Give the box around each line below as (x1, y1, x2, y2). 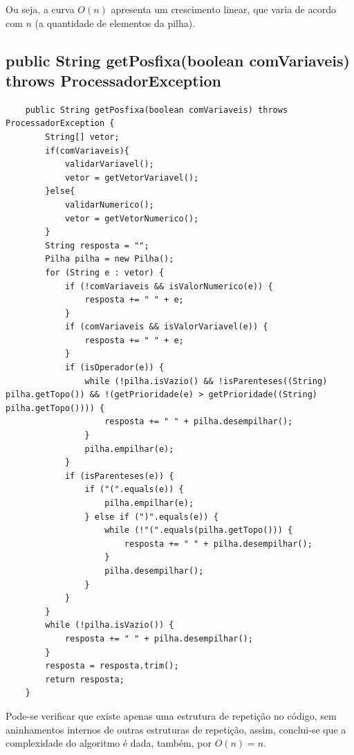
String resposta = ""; (45, 240, 149, 251)
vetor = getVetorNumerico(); (64, 213, 199, 224)
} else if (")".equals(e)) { (84, 511, 218, 522)
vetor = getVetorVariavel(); (64, 172, 199, 183)
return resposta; (45, 674, 124, 684)
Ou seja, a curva (6, 2, 75, 16)
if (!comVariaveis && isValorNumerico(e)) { (64, 281, 273, 291)
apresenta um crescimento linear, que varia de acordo (111, 2, 336, 16)
